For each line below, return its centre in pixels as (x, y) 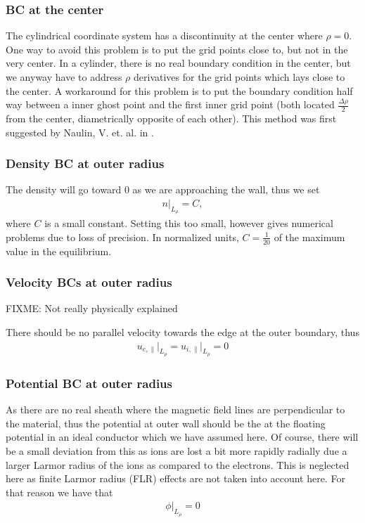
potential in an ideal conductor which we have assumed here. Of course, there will (182, 437)
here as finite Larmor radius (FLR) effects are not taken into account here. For (175, 478)
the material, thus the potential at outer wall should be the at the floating (166, 423)
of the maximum (309, 237)
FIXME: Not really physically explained (92, 308)
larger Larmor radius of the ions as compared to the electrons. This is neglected (178, 464)
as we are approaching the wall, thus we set (226, 189)
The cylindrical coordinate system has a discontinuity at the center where (164, 35)
